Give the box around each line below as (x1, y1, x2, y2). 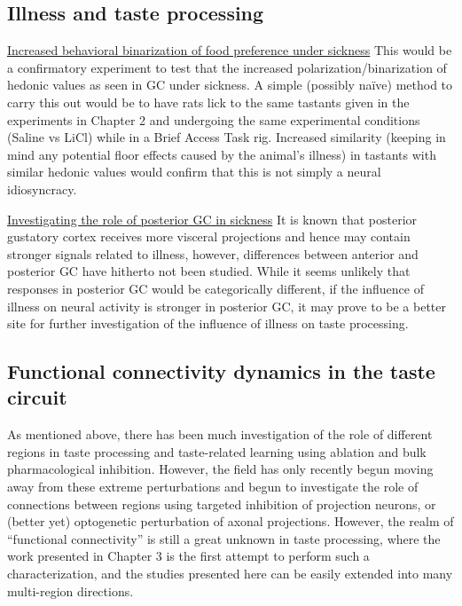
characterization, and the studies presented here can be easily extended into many (7, 564, 453, 583)
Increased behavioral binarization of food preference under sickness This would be (7, 41, 452, 59)
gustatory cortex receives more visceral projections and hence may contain (7, 227, 411, 246)
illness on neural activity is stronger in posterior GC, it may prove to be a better (7, 296, 447, 315)
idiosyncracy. (7, 179, 77, 198)
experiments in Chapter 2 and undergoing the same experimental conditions (7, 110, 420, 129)
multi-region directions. (7, 581, 134, 600)
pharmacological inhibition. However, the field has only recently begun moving (7, 460, 434, 478)
